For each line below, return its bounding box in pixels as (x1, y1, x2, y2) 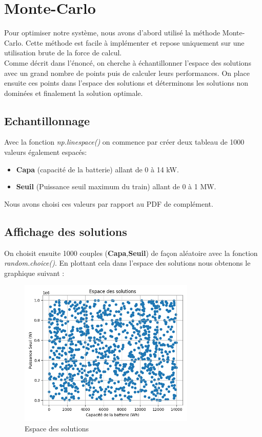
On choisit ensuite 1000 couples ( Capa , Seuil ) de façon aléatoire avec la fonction (4, 247, 258, 258)
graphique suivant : (4, 267, 65, 278)
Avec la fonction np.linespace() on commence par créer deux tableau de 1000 (4, 136, 245, 147)
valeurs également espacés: (4, 147, 87, 157)
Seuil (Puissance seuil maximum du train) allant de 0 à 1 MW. (16, 181, 216, 192)
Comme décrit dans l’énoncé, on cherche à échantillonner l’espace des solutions (4, 57, 251, 68)
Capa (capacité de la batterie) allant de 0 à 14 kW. (16, 164, 179, 174)
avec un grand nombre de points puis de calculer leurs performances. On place (4, 67, 250, 78)
